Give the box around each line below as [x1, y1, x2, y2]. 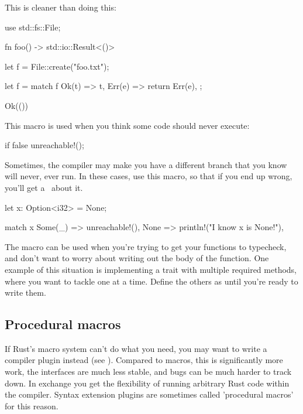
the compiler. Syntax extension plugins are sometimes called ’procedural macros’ [5, 388, 294, 401]
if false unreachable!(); [5, 139, 84, 151]
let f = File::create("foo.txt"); [5, 60, 109, 72]
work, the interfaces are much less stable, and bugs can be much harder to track [5, 365, 292, 378]
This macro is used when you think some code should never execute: [5, 119, 250, 131]
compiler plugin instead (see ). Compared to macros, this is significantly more [5, 354, 283, 366]
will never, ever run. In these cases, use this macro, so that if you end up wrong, [5, 170, 292, 182]
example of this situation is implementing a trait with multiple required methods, [5, 263, 297, 275]
